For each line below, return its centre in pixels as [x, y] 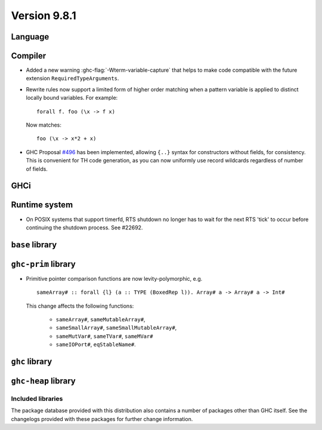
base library [34, 245]
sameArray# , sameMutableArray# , [100, 319]
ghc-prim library [43, 264]
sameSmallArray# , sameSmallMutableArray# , [116, 328]
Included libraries [37, 398]
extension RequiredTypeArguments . [72, 78]
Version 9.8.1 [44, 16]
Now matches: [44, 125]
